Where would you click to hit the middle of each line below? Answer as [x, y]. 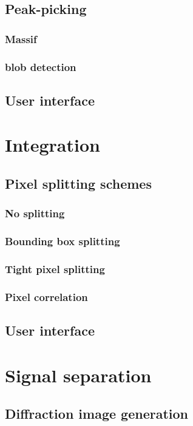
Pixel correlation [46, 296]
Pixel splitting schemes [78, 184]
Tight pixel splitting [55, 269]
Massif [21, 39]
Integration [52, 145]
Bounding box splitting [63, 241]
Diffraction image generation [96, 414]
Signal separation [78, 375]
